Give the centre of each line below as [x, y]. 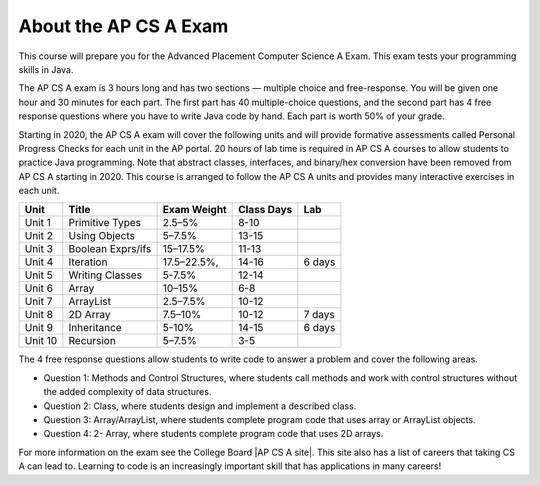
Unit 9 [39, 328]
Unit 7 [38, 302]
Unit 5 [39, 275]
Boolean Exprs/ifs [110, 249]
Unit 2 [39, 236]
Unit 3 [39, 249]
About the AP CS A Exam [123, 26]
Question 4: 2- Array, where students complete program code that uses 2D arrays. [213, 434]
